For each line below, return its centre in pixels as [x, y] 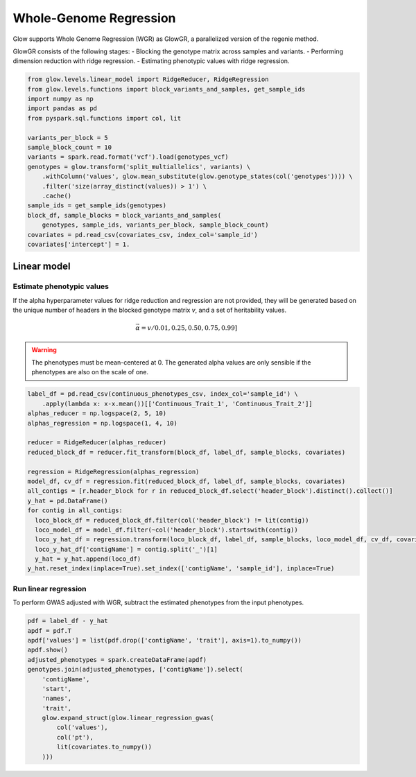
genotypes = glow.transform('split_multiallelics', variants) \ [139, 167]
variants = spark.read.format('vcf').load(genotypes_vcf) [128, 157]
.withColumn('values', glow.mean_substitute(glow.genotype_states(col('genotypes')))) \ [197, 176]
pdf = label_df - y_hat [68, 621]
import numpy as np [60, 99]
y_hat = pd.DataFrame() [68, 500]
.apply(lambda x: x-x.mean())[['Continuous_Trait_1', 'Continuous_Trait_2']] [177, 403]
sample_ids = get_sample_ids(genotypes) [97, 206]
